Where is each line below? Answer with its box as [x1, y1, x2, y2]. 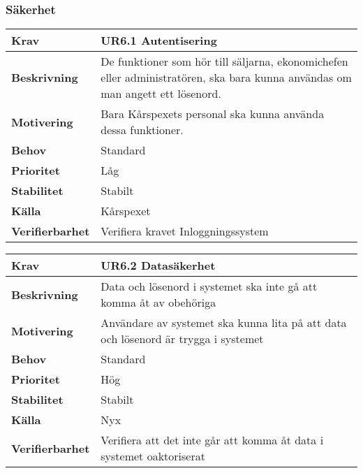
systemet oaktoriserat [101, 448, 205, 465]
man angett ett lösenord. [101, 85, 221, 102]
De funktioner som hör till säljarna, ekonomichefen [101, 53, 348, 70]
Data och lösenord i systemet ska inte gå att [101, 278, 318, 295]
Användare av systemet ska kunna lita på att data [101, 314, 347, 331]
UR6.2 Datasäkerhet [101, 257, 216, 274]
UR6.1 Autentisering [101, 32, 217, 49]
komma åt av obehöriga [101, 294, 216, 311]
